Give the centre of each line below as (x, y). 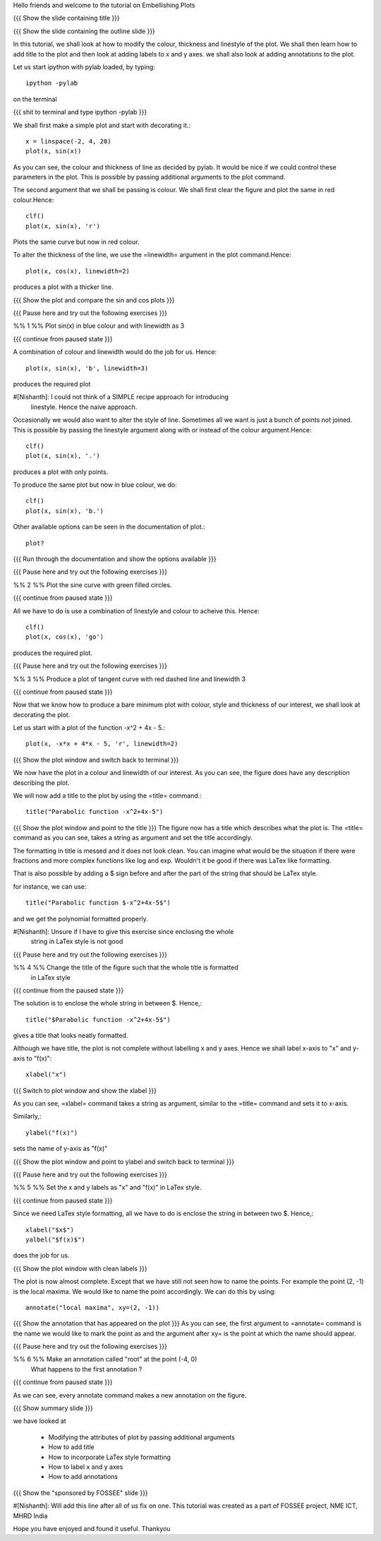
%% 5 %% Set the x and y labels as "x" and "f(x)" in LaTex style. (107, 1188)
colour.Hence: (34, 200)
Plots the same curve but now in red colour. (76, 242)
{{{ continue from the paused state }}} (68, 990)
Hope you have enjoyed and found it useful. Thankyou (92, 1528)
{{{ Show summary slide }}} (53, 1408)
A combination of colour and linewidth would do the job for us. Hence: (115, 352)
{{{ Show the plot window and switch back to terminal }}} (96, 760)
